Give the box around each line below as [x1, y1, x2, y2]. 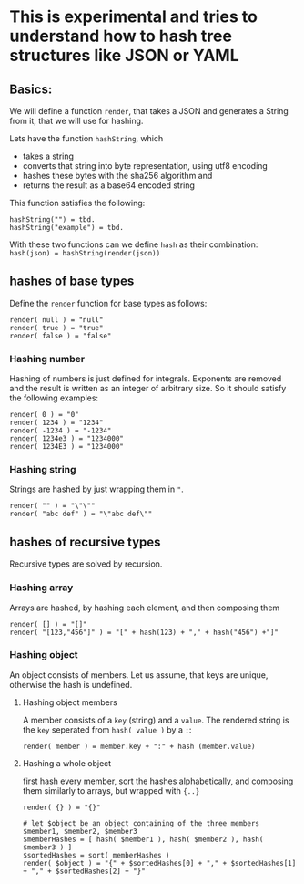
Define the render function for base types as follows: [9, 297, 208, 308]
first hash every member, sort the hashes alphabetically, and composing [22, 775, 294, 786]
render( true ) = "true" [9, 323, 104, 332]
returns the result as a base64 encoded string [22, 180, 196, 191]
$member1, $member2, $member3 [22, 827, 138, 836]
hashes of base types [9, 274, 135, 289]
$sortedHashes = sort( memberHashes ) [22, 850, 170, 859]
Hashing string [9, 463, 76, 476]
